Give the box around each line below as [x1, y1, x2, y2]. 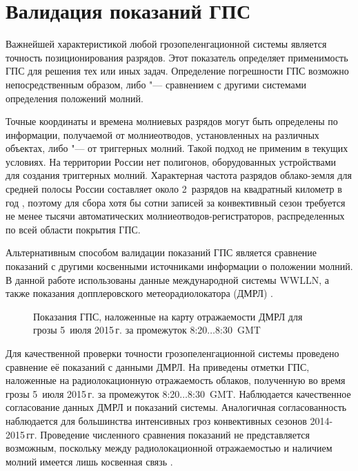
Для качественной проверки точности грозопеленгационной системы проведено [6, 346, 339, 360]
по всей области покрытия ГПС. [6, 222, 141, 236]
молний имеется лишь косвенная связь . [6, 454, 173, 468]
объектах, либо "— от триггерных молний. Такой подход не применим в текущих [6, 141, 348, 155]
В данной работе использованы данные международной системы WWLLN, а [6, 272, 329, 287]
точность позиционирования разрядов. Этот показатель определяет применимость [6, 50, 348, 64]
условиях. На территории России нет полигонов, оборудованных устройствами [6, 154, 337, 169]
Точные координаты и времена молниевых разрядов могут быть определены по [6, 114, 338, 128]
